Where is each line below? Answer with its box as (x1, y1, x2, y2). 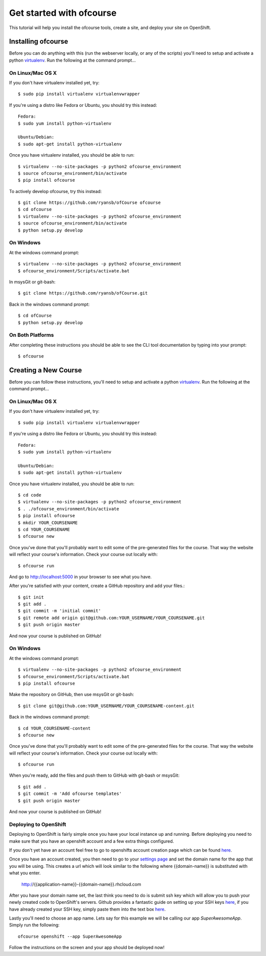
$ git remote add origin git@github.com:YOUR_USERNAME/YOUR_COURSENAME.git (18, 615, 205, 621)
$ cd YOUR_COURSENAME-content (18, 725, 91, 731)
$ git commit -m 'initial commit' (18, 608, 101, 614)
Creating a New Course (9, 366, 82, 374)
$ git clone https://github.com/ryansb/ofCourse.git (18, 291, 148, 296)
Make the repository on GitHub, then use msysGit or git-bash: (9, 692, 134, 697)
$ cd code (18, 492, 41, 497)
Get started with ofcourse (9, 7, 117, 18)
